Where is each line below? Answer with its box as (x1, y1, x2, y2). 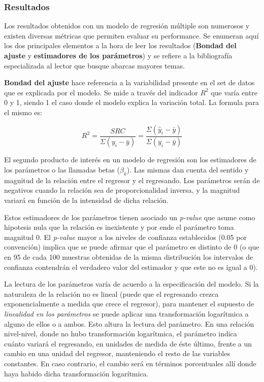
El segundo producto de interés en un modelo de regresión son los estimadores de (4, 154, 256, 165)
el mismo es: (4, 107, 42, 117)
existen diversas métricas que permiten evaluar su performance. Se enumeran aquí (4, 30, 259, 41)
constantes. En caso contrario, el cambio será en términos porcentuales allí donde (4, 358, 256, 368)
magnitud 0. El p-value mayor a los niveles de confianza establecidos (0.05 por (4, 231, 247, 242)
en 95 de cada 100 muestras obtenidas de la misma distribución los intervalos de (4, 251, 253, 262)
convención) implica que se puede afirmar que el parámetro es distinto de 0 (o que (4, 241, 259, 252)
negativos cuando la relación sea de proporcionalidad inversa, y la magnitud (4, 185, 240, 195)
